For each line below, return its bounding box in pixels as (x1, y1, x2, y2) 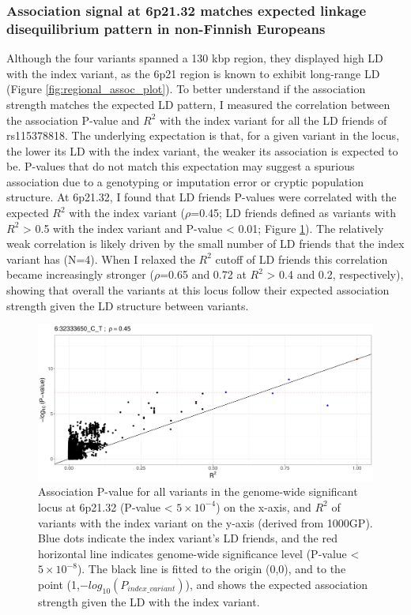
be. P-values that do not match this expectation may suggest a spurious (6, 158, 355, 174)
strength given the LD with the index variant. (38, 593, 260, 609)
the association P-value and (6, 111, 140, 128)
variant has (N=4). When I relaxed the (6, 250, 195, 267)
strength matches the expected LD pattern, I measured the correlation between (6, 96, 390, 112)
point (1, (38, 576, 80, 592)
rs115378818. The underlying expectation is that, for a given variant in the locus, (6, 127, 400, 144)
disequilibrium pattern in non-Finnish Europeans (6, 18, 326, 38)
